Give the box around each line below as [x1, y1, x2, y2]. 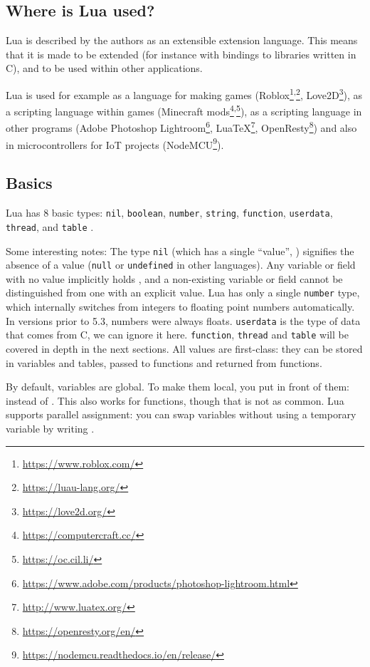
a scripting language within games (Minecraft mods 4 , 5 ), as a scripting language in [6, 102, 362, 118]
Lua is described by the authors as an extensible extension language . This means [6, 33, 358, 48]
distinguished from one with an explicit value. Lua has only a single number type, [6, 285, 360, 300]
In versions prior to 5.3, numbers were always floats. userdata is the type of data [6, 313, 361, 328]
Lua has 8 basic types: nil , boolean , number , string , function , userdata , [6, 205, 333, 220]
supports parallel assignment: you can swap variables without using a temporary [6, 407, 356, 422]
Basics [6, 172, 53, 194]
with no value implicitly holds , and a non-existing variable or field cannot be [6, 271, 343, 286]
